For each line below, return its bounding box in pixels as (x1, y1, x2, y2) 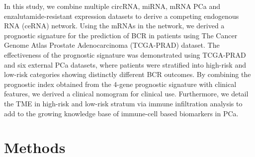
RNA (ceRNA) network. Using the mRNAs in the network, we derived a (4, 20, 225, 31)
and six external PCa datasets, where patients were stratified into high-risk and (4, 59, 246, 70)
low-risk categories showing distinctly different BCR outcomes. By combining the (4, 69, 251, 79)
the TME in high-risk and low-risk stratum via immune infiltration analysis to (4, 98, 243, 108)
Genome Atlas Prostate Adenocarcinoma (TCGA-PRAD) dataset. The (4, 40, 220, 50)
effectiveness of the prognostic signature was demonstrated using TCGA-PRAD (4, 49, 246, 60)
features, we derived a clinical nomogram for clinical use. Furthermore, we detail (4, 88, 249, 99)
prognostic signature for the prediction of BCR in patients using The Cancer (4, 30, 238, 40)
